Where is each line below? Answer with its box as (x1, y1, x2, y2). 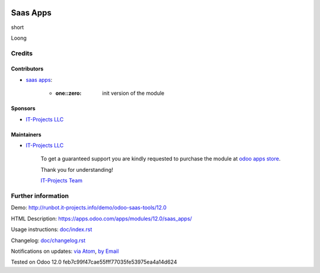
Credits (11, 49, 33, 57)
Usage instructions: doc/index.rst (11, 226, 92, 233)
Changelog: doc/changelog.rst (11, 237, 86, 244)
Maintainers (11, 131, 41, 138)
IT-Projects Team (40, 177, 83, 184)
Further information (11, 191, 69, 200)
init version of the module (102, 89, 165, 97)
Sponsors (11, 105, 36, 112)
